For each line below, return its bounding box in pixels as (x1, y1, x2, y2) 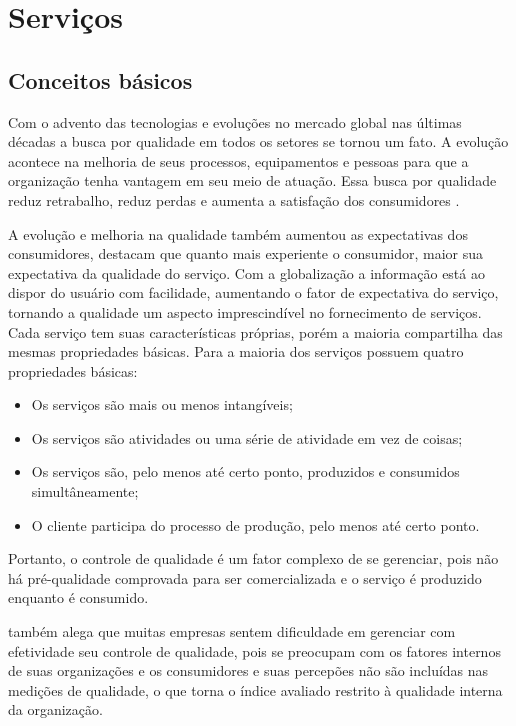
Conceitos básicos (8, 64, 193, 95)
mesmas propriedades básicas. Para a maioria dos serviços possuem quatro (8, 341, 464, 362)
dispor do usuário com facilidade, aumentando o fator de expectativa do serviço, (8, 282, 499, 303)
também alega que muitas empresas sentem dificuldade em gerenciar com (8, 621, 456, 642)
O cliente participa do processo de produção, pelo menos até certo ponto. (31, 514, 480, 535)
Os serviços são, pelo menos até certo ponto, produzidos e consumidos (31, 461, 460, 482)
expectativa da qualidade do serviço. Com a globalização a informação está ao (8, 262, 485, 283)
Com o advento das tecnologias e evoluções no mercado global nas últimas (8, 111, 462, 132)
